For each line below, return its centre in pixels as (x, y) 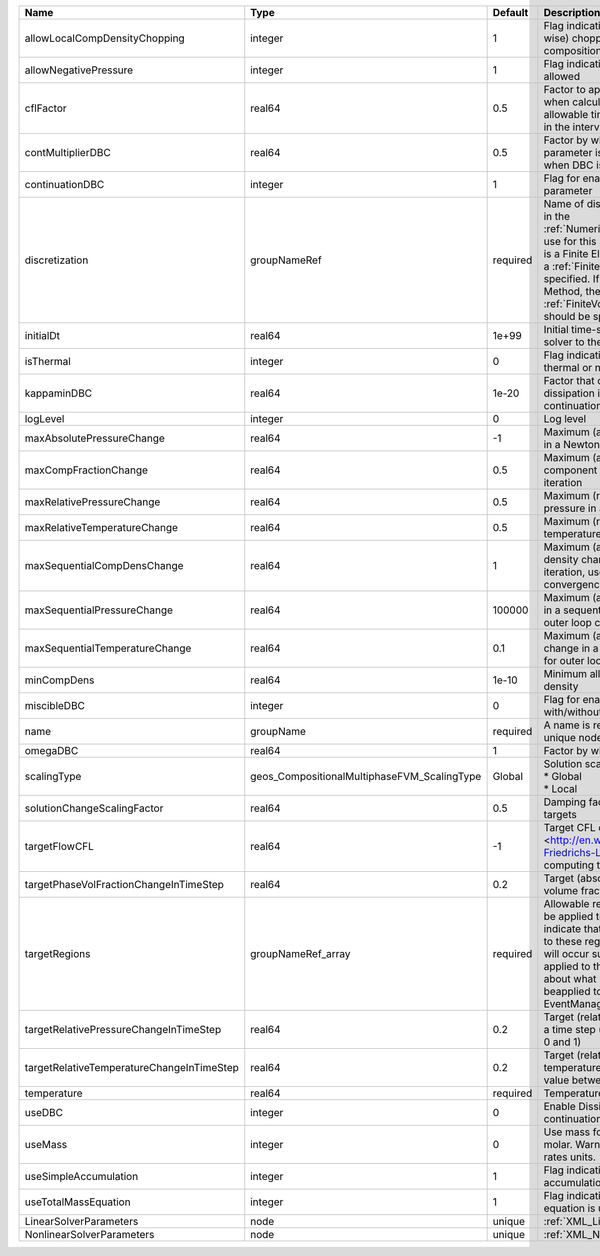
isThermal (48, 361)
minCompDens (59, 680)
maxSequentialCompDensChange (104, 565)
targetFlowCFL (59, 846)
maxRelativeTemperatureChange (101, 527)
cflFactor (45, 108)
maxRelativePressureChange (92, 502)
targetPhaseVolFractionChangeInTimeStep (124, 884)
